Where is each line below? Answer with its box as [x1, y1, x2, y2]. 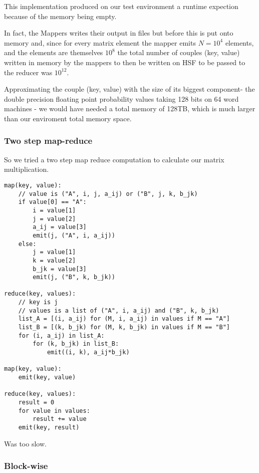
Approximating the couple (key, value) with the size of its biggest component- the [4, 84, 255, 94]
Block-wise [4, 459, 48, 472]
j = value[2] [33, 215, 76, 222]
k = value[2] [33, 257, 76, 264]
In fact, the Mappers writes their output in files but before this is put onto [4, 28, 233, 38]
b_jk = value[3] [33, 265, 87, 273]
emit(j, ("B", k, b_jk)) [33, 274, 115, 281]
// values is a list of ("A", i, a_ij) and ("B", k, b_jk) [18, 307, 219, 314]
